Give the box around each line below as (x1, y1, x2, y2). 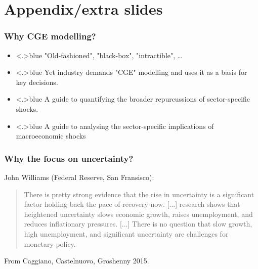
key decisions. (16, 76, 58, 87)
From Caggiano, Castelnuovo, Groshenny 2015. (4, 255, 149, 266)
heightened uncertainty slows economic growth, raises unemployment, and (24, 208, 253, 219)
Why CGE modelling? (4, 30, 96, 42)
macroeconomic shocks (16, 130, 86, 141)
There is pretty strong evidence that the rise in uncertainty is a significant (24, 189, 254, 199)
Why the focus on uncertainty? (4, 152, 134, 164)
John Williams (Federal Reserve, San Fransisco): (4, 171, 154, 182)
